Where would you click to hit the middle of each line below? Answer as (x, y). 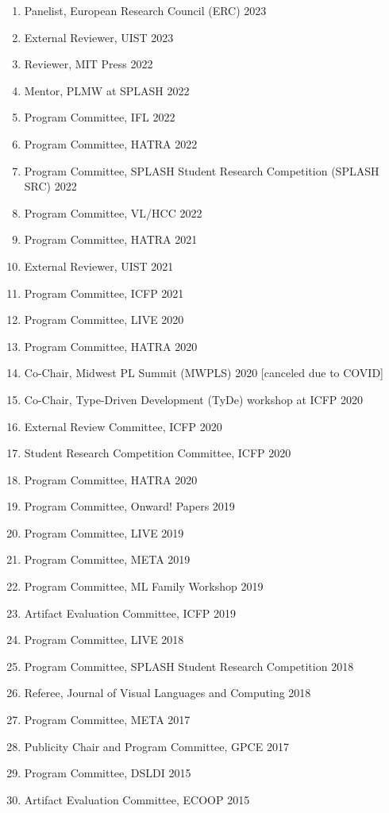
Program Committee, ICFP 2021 (104, 293)
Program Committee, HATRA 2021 (111, 239)
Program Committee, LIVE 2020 (104, 320)
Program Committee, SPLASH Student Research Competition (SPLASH (202, 170)
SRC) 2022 (50, 186)
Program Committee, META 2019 (107, 559)
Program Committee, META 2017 (107, 720)
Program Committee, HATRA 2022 (111, 143)
